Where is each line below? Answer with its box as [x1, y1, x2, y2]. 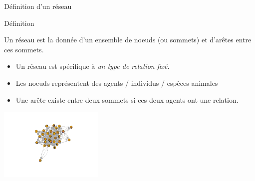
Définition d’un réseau [4, 1, 72, 11]
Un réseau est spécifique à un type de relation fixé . [15, 61, 170, 71]
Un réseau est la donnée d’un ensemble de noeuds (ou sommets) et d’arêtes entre [4, 34, 252, 45]
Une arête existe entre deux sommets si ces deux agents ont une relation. [15, 94, 239, 105]
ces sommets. [4, 44, 44, 54]
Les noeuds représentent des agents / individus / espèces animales [15, 77, 218, 88]
